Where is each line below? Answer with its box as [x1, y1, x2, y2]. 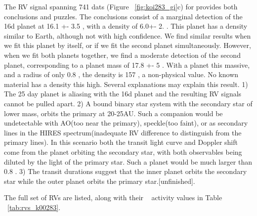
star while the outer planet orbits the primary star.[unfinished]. [4, 175, 195, 186]
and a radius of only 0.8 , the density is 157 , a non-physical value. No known [4, 69, 239, 80]
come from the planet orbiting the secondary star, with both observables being [4, 146, 242, 157]
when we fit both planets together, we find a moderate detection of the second [4, 49, 241, 60]
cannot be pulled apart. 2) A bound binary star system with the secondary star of [4, 98, 253, 108]
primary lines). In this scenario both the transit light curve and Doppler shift [4, 137, 238, 147]
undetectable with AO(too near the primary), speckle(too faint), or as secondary [4, 118, 248, 128]
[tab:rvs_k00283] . [7, 202, 61, 212]
